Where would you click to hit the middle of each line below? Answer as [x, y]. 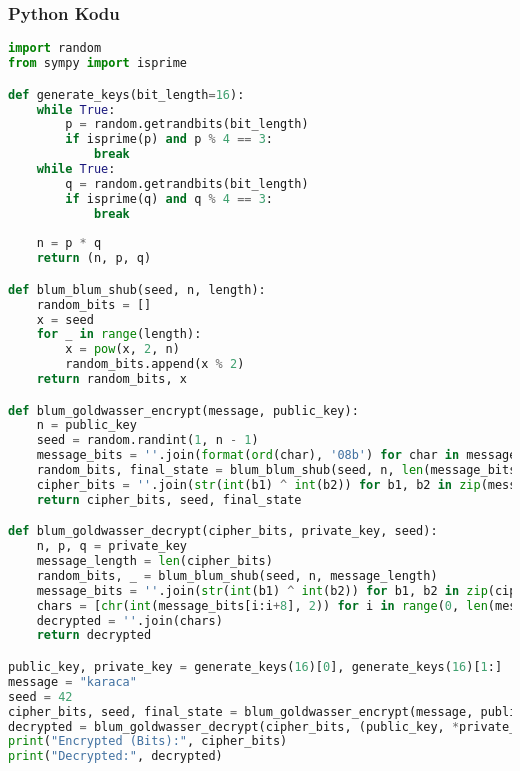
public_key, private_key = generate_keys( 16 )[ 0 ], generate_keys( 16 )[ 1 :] [255, 667]
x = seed [65, 319]
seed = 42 [40, 696]
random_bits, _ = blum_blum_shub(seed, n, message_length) [237, 575]
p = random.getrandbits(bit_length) [187, 124]
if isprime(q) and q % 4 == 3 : [169, 198]
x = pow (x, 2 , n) [122, 349]
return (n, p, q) [94, 258]
